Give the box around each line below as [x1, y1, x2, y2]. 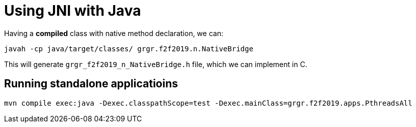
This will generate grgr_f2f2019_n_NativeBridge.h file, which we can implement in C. [4, 59, 307, 69]
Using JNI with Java [4, 2, 141, 19]
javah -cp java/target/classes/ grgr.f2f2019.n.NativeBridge [4, 44, 253, 53]
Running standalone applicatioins [4, 77, 178, 90]
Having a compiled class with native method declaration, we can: [4, 28, 223, 38]
